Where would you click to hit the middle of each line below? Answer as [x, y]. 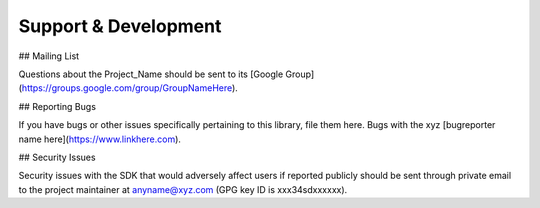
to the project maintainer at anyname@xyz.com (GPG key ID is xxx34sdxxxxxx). [183, 189]
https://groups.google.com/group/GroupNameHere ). [130, 88]
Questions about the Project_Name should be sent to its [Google [151, 74]
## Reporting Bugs [57, 106]
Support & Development [120, 26]
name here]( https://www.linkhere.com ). [100, 139]
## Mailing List [49, 56]
